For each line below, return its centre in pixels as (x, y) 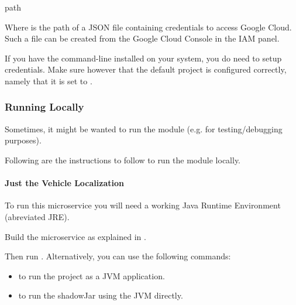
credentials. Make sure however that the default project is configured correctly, (146, 69)
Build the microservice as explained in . (75, 236)
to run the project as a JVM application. (92, 275)
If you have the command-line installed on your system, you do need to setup (143, 58)
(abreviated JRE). (37, 216)
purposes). (23, 140)
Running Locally (44, 107)
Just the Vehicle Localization (64, 183)
